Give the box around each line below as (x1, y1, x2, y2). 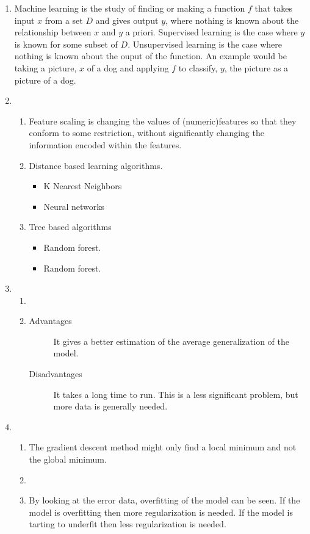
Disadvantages (29, 367, 82, 380)
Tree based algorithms (29, 220, 112, 233)
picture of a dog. (14, 73, 76, 86)
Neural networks (43, 200, 105, 212)
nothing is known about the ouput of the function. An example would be (14, 49, 287, 62)
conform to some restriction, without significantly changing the (29, 126, 264, 139)
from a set (45, 13, 83, 26)
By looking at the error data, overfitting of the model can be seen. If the (29, 494, 300, 507)
